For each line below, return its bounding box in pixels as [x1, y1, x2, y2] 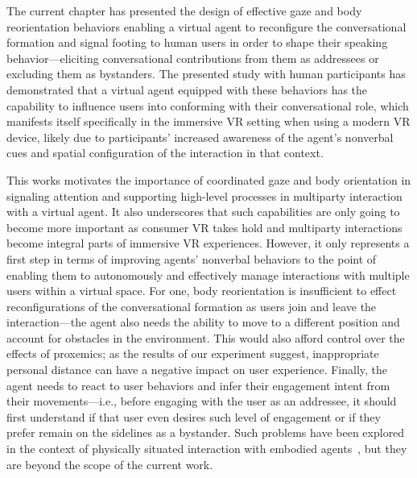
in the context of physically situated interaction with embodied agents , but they [6, 440, 407, 457]
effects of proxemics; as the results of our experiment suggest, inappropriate [6, 345, 379, 362]
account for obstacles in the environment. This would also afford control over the [6, 329, 405, 346]
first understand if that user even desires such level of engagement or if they [6, 408, 381, 425]
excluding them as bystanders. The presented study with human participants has [6, 65, 406, 82]
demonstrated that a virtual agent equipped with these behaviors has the [6, 81, 368, 98]
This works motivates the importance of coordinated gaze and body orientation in [6, 171, 411, 188]
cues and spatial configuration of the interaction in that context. [6, 144, 324, 161]
